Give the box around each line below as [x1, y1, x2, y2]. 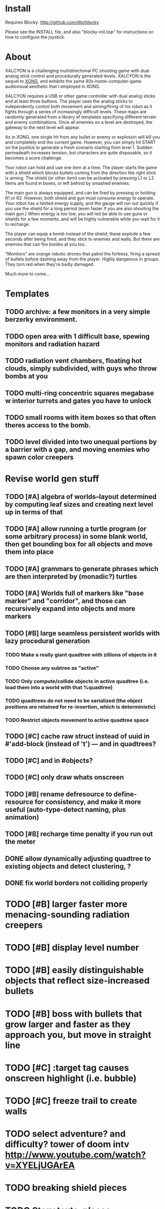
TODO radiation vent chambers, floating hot [5, 357, 142, 365]
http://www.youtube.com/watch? [5, 1149, 146, 1161]
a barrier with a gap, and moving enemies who [5, 445, 150, 454]
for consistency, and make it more [34, 798, 141, 806]
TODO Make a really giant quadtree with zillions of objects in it [5, 652, 157, 659]
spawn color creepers [5, 453, 74, 462]
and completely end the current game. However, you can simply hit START [5, 139, 156, 145]
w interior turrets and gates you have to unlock [5, 397, 152, 405]
